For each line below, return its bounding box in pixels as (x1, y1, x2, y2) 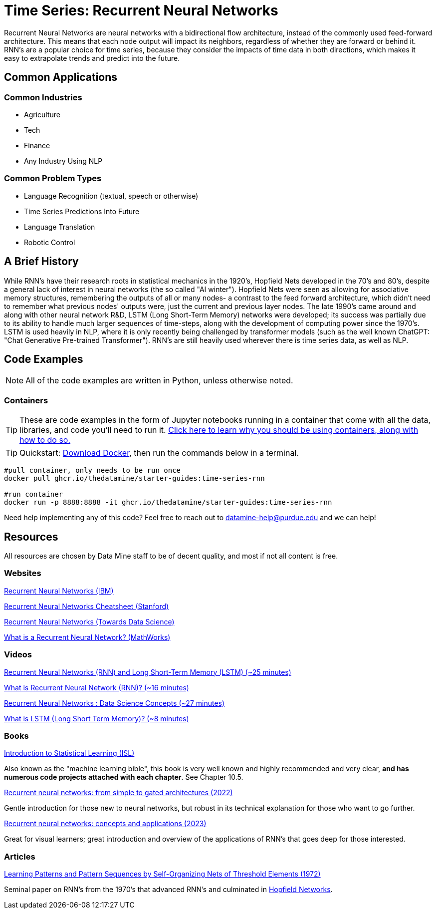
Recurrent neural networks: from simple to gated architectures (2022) (4, 788, 233, 797)
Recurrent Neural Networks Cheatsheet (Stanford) (4, 602, 169, 610)
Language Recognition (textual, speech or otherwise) (24, 191, 199, 200)
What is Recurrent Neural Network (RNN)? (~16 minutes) (4, 683, 189, 692)
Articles (4, 851, 35, 862)
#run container (4, 490, 63, 499)
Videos (4, 649, 32, 660)
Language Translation (24, 222, 95, 231)
